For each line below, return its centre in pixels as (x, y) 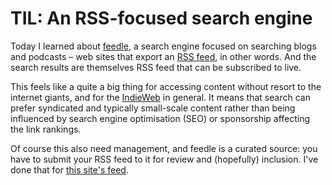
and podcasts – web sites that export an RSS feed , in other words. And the (163, 56)
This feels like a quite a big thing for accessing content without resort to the (166, 86)
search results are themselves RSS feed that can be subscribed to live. (156, 67)
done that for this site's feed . (69, 169)
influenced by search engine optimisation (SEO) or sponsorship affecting (160, 118)
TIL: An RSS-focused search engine (161, 18)
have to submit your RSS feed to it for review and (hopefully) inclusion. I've (164, 159)
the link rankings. (46, 129)
